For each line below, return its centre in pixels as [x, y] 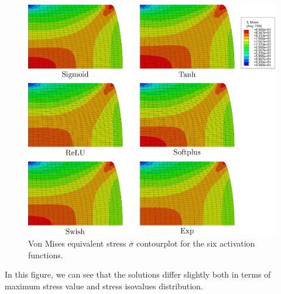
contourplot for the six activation [196, 243]
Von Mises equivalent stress [77, 243]
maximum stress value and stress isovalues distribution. [104, 286]
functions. [46, 254]
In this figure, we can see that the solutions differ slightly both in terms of [138, 274]
